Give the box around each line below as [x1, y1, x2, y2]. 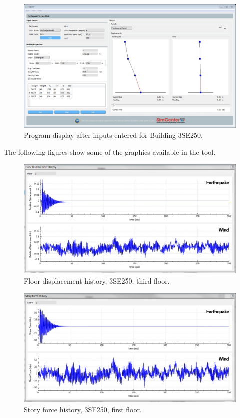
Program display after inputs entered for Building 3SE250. [24, 129, 203, 140]
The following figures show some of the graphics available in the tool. [4, 147, 216, 157]
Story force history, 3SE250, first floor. [24, 404, 142, 414]
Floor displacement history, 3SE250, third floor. [24, 275, 170, 286]
